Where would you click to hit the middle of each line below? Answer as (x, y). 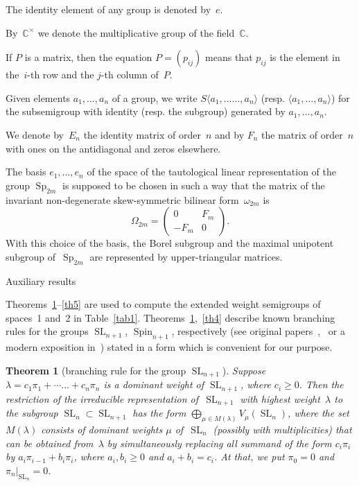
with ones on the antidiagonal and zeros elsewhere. (113, 148)
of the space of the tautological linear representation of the (212, 172)
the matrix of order (302, 134)
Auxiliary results (41, 280)
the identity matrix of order (142, 134)
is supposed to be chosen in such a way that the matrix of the (194, 185)
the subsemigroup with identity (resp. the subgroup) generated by (146, 111)
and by (230, 134)
